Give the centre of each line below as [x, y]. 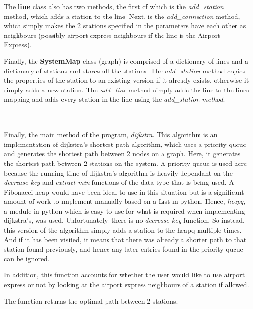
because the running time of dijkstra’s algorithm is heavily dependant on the [118, 173]
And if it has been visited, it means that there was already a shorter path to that [125, 239]
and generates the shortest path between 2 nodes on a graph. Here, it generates [122, 154]
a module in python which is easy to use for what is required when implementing [125, 210]
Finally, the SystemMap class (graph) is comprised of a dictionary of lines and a [126, 61]
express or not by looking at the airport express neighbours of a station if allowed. [126, 284]
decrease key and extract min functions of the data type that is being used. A [119, 182]
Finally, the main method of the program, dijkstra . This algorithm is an [111, 135]
